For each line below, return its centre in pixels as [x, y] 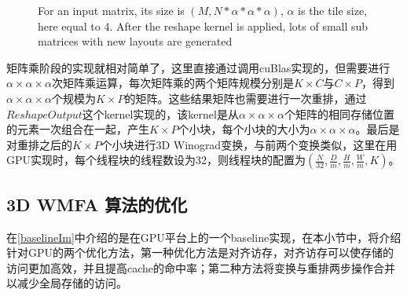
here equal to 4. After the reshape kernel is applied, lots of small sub [203, 26]
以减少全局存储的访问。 [67, 283]
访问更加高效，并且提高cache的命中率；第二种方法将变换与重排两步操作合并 [201, 267]
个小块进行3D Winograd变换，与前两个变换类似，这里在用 [249, 144]
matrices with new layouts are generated [135, 41]
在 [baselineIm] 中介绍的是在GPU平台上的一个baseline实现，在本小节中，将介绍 [204, 237]
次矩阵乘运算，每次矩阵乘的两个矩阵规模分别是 [173, 83]
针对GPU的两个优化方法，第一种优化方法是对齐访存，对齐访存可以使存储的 [200, 252]
